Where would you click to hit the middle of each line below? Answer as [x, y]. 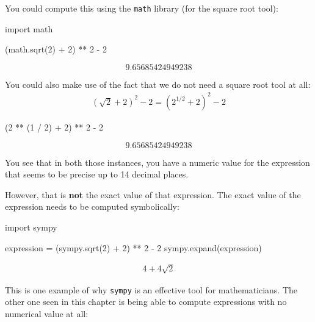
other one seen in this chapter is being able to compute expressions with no [146, 302]
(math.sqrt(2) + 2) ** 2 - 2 [56, 49]
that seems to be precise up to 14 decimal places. [97, 174]
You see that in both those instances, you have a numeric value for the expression [157, 162]
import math [29, 28]
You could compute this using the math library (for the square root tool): [142, 8]
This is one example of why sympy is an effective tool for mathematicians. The [151, 289]
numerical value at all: [47, 313]
